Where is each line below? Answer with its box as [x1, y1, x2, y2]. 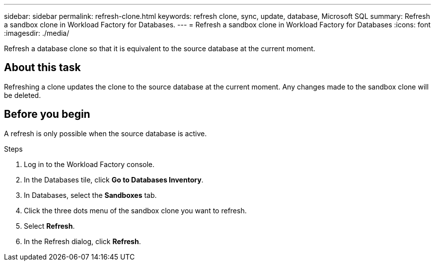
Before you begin [4, 108, 90, 121]
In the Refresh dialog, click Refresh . [24, 237, 141, 246]
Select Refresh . [24, 221, 75, 230]
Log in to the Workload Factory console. [24, 160, 155, 169]
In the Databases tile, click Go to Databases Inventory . [24, 175, 204, 184]
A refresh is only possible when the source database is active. [4, 129, 207, 138]
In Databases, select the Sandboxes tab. [24, 190, 157, 199]
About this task [4, 61, 81, 74]
